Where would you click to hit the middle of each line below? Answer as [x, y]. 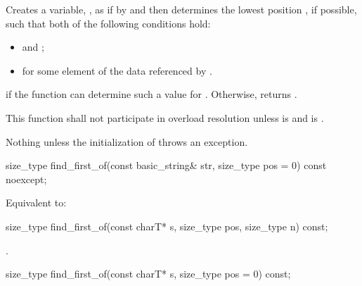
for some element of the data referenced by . [117, 70]
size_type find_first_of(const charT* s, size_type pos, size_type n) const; [167, 226]
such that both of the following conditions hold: [108, 23]
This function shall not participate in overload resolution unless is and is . [165, 117]
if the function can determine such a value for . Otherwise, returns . [151, 94]
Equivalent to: [36, 203]
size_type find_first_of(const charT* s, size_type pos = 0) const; [148, 274]
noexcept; [26, 179]
